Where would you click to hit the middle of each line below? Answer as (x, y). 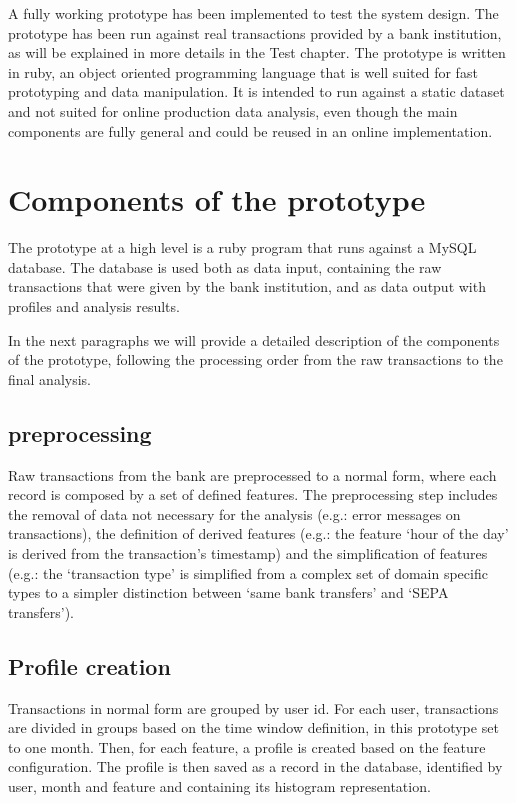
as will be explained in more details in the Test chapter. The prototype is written (257, 52)
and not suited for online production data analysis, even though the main (233, 110)
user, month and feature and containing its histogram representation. (219, 785)
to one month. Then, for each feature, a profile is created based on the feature (247, 746)
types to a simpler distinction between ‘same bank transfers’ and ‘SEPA (228, 592)
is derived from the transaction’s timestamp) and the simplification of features (248, 553)
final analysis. (50, 378)
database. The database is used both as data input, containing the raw (225, 266)
